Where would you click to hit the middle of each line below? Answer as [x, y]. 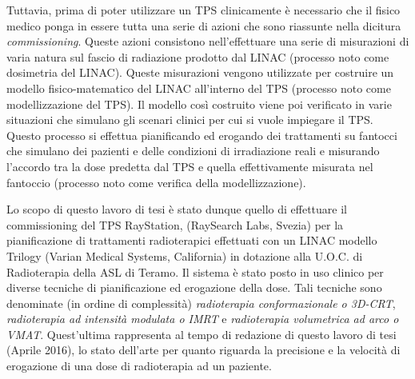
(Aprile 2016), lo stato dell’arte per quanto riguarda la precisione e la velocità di [204, 350]
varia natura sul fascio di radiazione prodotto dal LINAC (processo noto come [198, 56]
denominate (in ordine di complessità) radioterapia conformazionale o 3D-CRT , [201, 303]
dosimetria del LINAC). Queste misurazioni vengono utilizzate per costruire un [200, 72]
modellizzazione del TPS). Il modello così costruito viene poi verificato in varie [199, 104]
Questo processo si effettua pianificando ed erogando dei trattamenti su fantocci [202, 135]
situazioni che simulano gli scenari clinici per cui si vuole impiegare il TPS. [190, 120]
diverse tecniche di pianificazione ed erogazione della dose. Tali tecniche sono [194, 287]
